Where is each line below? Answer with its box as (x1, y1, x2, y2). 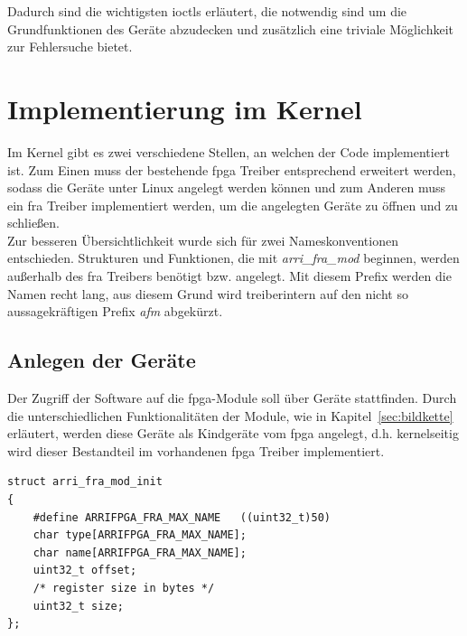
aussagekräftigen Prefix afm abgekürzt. (7, 302, 223, 321)
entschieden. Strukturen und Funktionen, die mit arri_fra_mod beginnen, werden (7, 248, 460, 267)
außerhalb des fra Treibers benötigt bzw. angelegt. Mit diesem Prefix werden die (7, 267, 452, 285)
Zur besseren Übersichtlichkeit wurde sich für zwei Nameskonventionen (7, 230, 398, 249)
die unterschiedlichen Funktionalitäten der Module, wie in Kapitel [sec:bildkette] (7, 406, 453, 425)
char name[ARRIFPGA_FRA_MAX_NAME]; (33, 546, 247, 559)
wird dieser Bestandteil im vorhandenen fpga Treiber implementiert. (7, 441, 385, 460)
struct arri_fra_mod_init (7, 475, 163, 489)
